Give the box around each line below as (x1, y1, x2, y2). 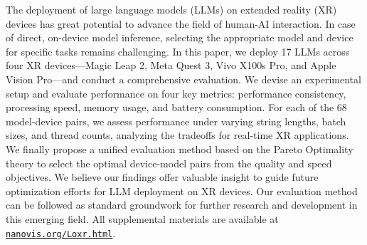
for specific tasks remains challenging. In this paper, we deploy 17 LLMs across (6, 43, 350, 58)
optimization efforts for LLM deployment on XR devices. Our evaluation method (6, 183, 358, 198)
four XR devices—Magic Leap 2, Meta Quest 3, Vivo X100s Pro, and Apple (6, 58, 336, 73)
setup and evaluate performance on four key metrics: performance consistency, (6, 85, 346, 100)
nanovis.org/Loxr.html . (6, 225, 116, 240)
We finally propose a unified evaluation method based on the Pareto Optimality (6, 141, 353, 156)
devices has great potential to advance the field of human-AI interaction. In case (6, 16, 356, 31)
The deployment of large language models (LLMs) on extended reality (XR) (6, 2, 337, 16)
